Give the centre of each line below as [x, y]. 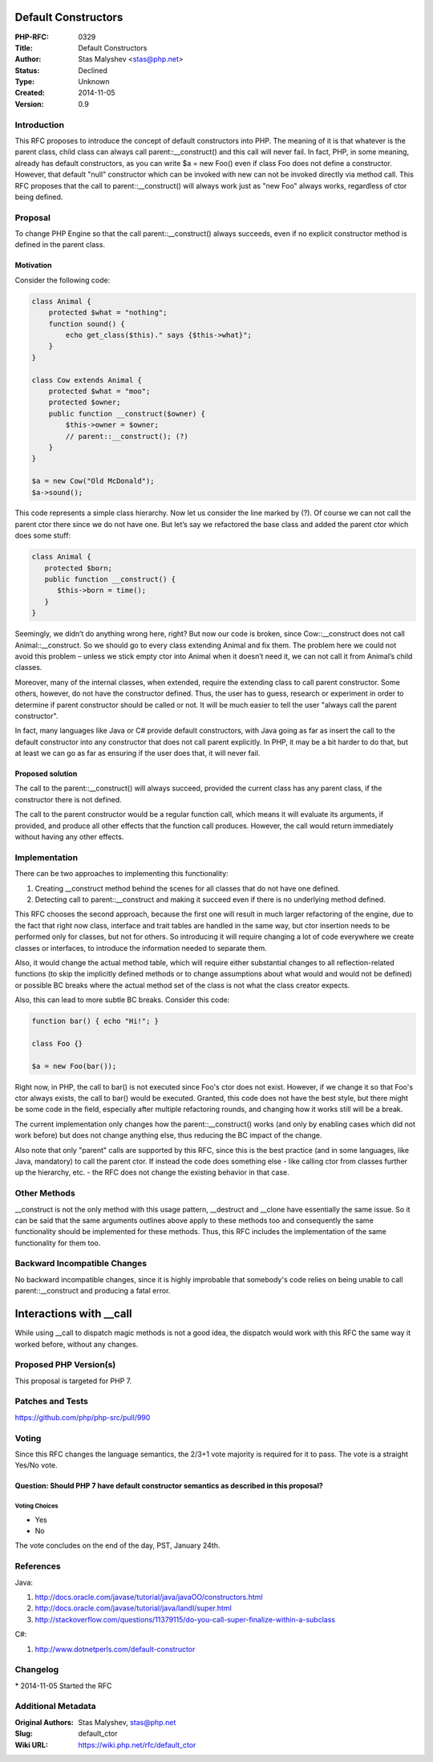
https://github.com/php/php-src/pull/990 [83, 1417]
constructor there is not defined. [68, 799]
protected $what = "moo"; [99, 391]
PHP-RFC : [32, 37]
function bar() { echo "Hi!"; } [95, 1021]
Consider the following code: [63, 280]
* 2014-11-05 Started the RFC [63, 1686]
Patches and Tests [51, 1402]
